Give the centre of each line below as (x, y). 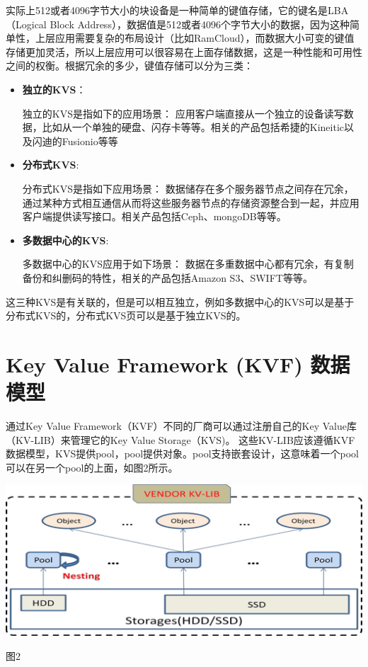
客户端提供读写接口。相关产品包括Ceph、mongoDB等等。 (154, 216)
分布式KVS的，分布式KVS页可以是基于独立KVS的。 (126, 315)
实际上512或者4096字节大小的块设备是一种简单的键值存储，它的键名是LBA (177, 10)
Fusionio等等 (90, 141)
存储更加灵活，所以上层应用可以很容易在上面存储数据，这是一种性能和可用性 (184, 51)
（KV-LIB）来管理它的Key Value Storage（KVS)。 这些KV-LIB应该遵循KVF (180, 439)
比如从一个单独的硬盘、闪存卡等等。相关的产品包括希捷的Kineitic (193, 127)
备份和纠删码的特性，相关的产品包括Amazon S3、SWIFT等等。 (167, 277)
